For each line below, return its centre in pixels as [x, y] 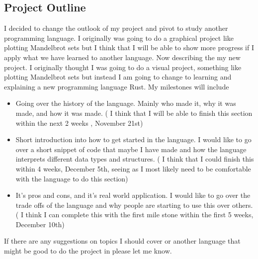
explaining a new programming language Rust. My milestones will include [117, 86]
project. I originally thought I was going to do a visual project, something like [123, 67]
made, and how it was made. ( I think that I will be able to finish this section [134, 113]
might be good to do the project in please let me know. [88, 251]
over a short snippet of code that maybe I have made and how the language [131, 149]
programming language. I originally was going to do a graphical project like [119, 38]
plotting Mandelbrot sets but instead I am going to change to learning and [118, 77]
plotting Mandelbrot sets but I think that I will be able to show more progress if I [129, 47]
